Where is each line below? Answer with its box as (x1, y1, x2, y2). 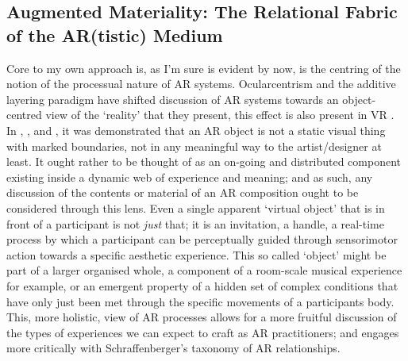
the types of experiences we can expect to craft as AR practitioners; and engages (6, 324, 399, 340)
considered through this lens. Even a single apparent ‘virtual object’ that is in (6, 199, 385, 216)
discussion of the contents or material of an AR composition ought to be (6, 184, 359, 201)
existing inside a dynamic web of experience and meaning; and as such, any (6, 168, 373, 185)
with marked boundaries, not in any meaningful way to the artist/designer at (6, 137, 382, 154)
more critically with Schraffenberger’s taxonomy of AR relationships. (6, 340, 341, 356)
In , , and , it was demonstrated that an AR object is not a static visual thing (6, 121, 386, 138)
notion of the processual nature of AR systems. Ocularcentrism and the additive (6, 75, 396, 92)
